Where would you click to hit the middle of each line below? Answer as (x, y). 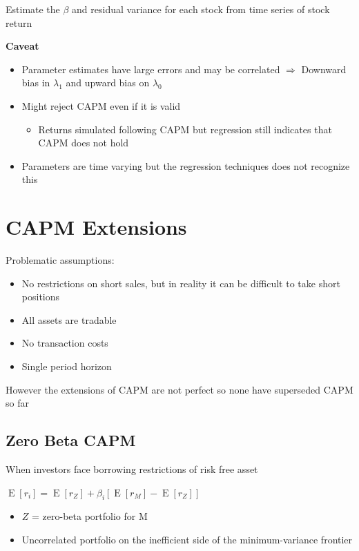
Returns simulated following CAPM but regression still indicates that (185, 129)
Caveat (22, 46)
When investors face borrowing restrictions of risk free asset (132, 469)
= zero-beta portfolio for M (90, 516)
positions (41, 297)
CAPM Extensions (96, 227)
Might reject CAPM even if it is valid (101, 105)
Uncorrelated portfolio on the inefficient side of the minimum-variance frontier (187, 539)
